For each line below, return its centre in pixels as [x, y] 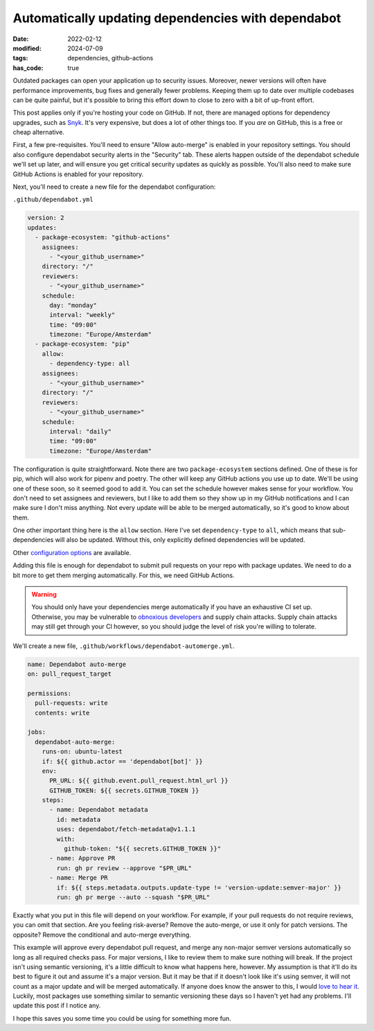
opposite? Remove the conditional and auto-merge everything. [102, 935]
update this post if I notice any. [57, 1005]
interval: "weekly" [82, 315]
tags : [20, 58]
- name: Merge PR [79, 878]
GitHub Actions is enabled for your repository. [78, 174]
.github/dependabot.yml [53, 200]
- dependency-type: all [90, 364]
